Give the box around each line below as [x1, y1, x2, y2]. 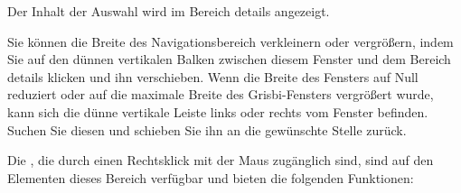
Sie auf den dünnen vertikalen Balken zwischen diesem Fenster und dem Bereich [7, 50, 451, 69]
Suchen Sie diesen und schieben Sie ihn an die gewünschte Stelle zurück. [7, 120, 407, 139]
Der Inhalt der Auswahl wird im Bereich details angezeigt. [7, 2, 330, 20]
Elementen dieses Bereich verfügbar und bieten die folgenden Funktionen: [7, 168, 414, 187]
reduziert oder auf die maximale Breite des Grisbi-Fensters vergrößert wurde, [7, 85, 434, 104]
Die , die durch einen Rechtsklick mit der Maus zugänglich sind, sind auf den [7, 151, 434, 170]
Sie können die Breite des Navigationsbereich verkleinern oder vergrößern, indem [7, 32, 454, 51]
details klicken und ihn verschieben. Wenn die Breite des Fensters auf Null [7, 67, 419, 86]
